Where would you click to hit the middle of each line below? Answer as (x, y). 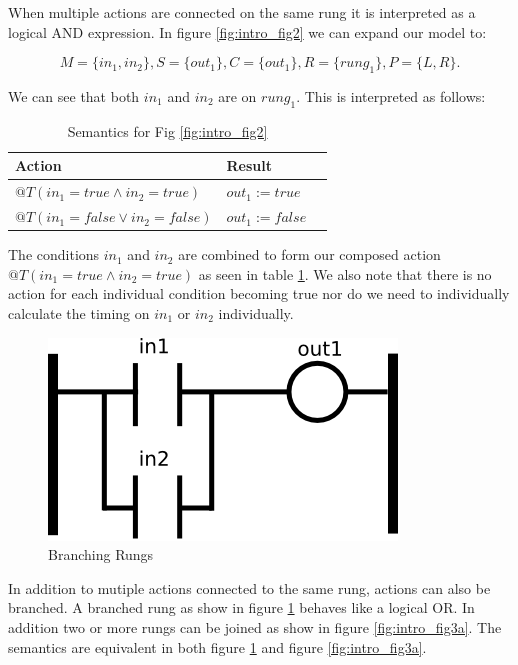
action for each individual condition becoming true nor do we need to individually (259, 293)
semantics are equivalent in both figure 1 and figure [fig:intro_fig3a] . (217, 646)
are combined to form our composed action (309, 254)
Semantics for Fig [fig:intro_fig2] (167, 130)
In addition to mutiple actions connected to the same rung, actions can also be (249, 587)
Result (249, 165)
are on (237, 95)
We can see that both (74, 95)
